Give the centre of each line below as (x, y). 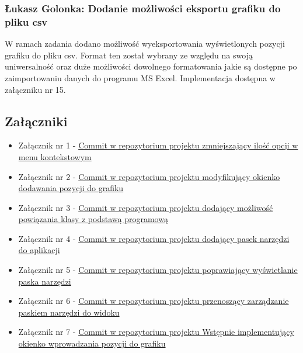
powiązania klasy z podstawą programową (93, 219)
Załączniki (36, 121)
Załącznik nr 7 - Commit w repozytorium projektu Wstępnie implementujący (156, 332)
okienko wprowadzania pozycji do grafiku (92, 343)
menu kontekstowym (55, 156)
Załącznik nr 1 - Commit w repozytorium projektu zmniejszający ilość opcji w (158, 145)
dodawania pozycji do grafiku (71, 188)
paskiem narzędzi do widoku (69, 312)
